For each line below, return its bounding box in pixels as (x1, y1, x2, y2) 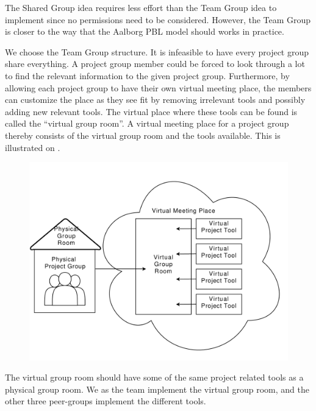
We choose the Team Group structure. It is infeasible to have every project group (5, 45, 309, 58)
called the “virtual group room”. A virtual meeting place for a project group (5, 117, 289, 130)
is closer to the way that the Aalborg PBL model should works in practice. (5, 25, 284, 38)
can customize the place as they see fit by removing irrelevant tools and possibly (5, 93, 306, 106)
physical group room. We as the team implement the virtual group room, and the (5, 382, 309, 395)
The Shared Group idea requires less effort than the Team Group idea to (5, 1, 277, 13)
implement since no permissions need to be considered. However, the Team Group (5, 13, 311, 26)
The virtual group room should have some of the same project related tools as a (5, 371, 304, 384)
